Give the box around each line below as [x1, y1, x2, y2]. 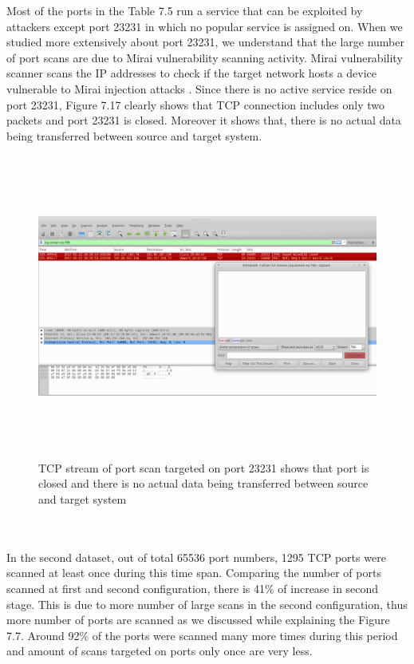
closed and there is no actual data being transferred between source [38, 475, 369, 492]
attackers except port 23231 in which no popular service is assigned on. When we [6, 18, 403, 34]
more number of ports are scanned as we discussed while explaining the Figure [6, 611, 390, 628]
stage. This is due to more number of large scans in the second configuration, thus [6, 595, 408, 612]
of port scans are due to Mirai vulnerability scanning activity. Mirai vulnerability [6, 49, 403, 65]
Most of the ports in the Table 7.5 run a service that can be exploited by [6, 2, 363, 18]
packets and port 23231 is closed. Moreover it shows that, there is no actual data [6, 112, 401, 128]
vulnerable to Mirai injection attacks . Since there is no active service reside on [6, 80, 392, 97]
